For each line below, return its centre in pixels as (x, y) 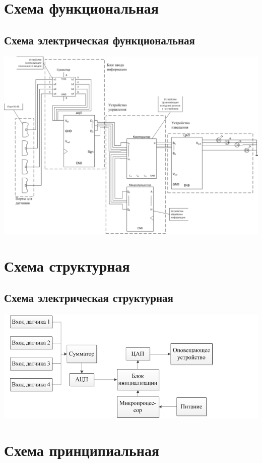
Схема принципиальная (82, 450)
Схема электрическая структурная (89, 298)
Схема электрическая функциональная (100, 40)
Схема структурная (67, 265)
